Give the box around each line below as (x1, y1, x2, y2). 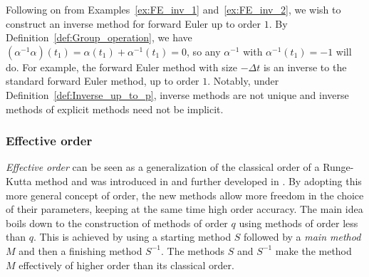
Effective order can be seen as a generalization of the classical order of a (6, 160, 320, 174)
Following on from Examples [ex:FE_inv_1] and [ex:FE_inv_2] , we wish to (6, 2, 341, 16)
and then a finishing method (19, 243, 142, 258)
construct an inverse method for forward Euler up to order (6, 16, 261, 31)
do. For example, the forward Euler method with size (6, 59, 237, 74)
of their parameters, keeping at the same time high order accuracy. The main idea (6, 202, 363, 216)
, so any (187, 43, 221, 58)
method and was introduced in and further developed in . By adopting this (35, 173, 362, 188)
